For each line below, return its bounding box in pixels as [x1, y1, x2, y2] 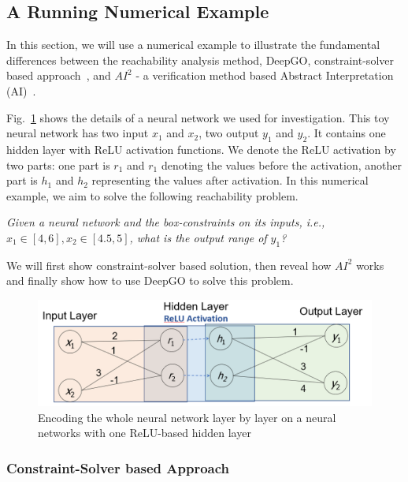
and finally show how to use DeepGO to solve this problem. [6, 272, 294, 289]
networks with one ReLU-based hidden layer [38, 424, 251, 441]
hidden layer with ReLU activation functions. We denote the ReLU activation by [6, 140, 396, 157]
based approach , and [6, 67, 111, 84]
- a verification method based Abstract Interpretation [135, 67, 394, 84]
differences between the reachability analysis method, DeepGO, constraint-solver [6, 51, 394, 68]
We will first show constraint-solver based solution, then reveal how [6, 256, 332, 273]
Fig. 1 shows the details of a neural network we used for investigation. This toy [6, 109, 390, 125]
